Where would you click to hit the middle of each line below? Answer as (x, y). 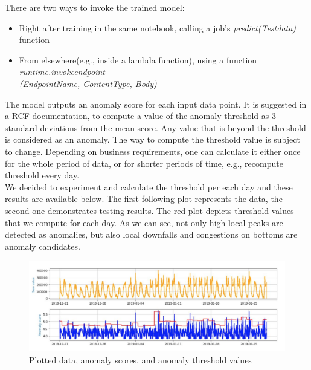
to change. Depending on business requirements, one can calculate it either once (153, 151)
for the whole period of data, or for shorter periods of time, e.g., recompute (144, 163)
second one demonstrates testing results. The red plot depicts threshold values (149, 210)
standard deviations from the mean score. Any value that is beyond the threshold (155, 127)
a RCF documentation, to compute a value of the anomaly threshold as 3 (140, 116)
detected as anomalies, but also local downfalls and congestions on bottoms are (151, 234)
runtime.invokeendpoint (62, 72)
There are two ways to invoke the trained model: (95, 7)
